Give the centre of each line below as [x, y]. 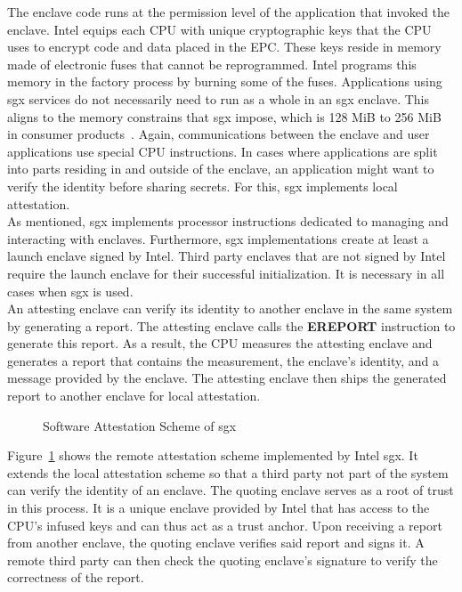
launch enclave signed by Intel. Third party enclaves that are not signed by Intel [227, 256]
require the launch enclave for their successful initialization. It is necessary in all [226, 273]
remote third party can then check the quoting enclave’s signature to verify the [223, 560]
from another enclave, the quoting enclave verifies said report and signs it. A [216, 543]
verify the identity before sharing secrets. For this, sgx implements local [203, 186]
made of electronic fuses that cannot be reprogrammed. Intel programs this [212, 64]
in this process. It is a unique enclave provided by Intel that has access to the [219, 508]
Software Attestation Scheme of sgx [140, 425]
